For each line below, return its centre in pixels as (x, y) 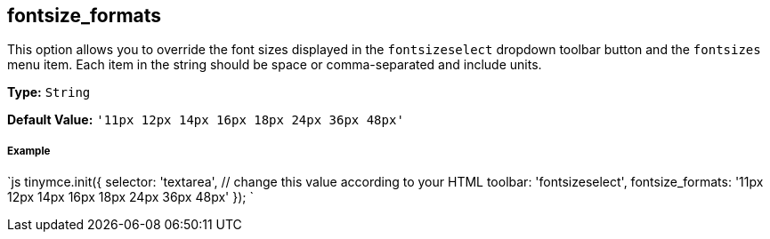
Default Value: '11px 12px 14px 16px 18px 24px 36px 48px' (206, 120)
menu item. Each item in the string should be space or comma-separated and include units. (275, 65)
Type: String (49, 92)
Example (29, 151)
